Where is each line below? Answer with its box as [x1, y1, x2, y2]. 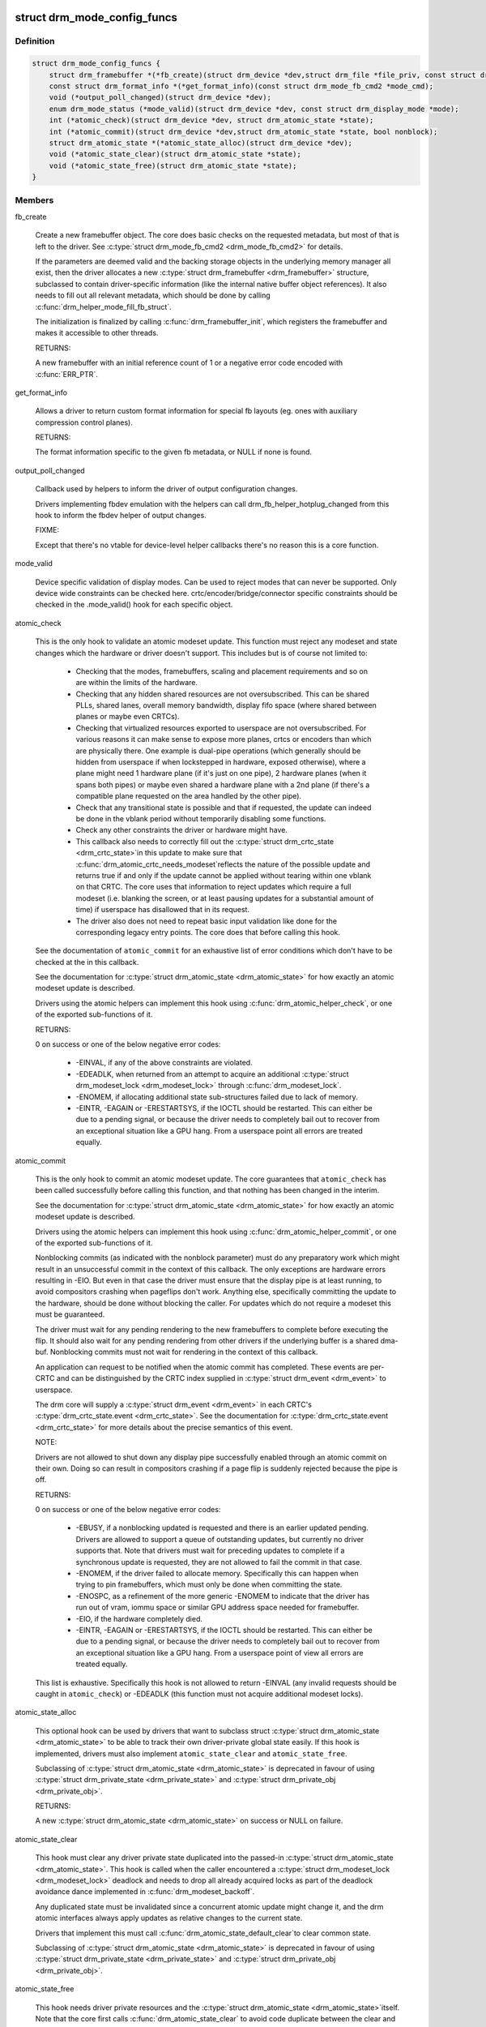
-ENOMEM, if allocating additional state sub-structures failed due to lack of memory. [75, 1091, 358, 1102]
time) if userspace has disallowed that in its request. [75, 905, 250, 915]
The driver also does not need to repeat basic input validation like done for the [75, 916, 338, 926]
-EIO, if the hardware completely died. [75, 1613, 202, 1623]
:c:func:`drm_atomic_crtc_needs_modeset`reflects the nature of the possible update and [75, 859, 371, 869]
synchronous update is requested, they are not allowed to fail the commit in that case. [75, 1557, 362, 1566]
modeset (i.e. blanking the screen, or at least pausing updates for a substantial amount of [75, 893, 374, 903]
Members [15, 195, 54, 206]
